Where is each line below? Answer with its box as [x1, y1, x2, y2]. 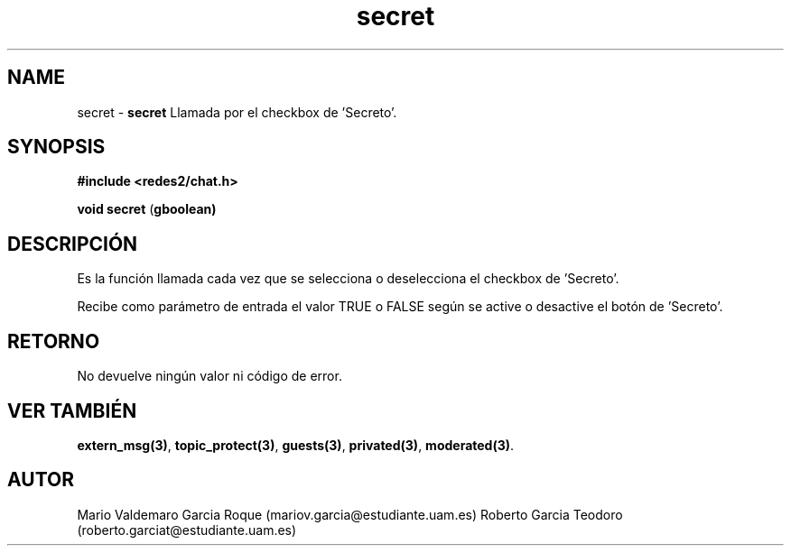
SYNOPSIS [7, 135, 106, 159]
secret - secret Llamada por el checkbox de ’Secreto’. [77, 104, 397, 120]
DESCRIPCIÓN [7, 232, 138, 255]
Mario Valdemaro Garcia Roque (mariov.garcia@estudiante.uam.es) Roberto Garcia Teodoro [77, 506, 623, 522]
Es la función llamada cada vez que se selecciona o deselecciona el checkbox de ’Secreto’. [77, 271, 619, 287]
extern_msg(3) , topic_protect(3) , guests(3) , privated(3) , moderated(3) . [77, 437, 515, 453]
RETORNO [7, 329, 100, 353]
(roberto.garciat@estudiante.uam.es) [77, 521, 297, 538]
